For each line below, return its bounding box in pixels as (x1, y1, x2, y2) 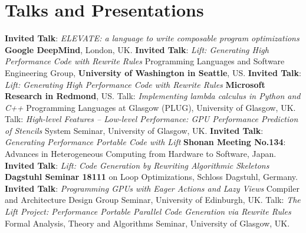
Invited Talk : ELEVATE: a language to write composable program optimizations (5, 32, 300, 44)
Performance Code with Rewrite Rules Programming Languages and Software (5, 55, 285, 67)
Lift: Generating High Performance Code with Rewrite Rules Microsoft (5, 78, 265, 90)
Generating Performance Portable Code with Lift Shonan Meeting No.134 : (5, 136, 286, 148)
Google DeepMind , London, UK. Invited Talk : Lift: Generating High (5, 43, 269, 55)
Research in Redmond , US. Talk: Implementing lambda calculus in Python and (5, 90, 301, 102)
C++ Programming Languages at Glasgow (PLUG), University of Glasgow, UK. (5, 101, 296, 113)
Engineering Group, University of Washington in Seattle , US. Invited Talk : (5, 66, 301, 78)
